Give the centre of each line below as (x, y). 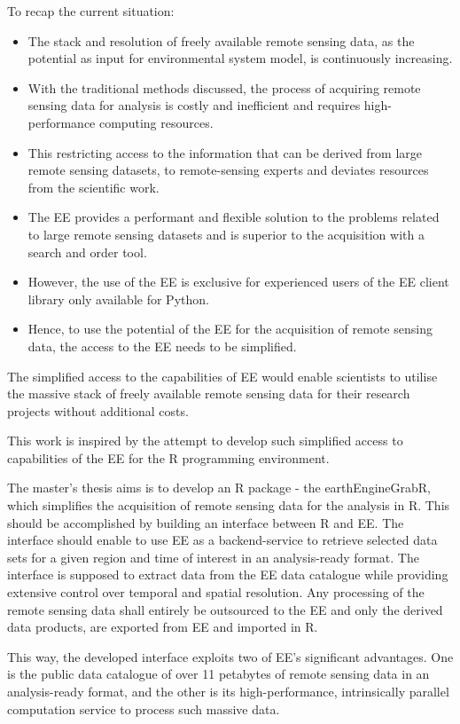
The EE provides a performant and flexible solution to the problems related (234, 217)
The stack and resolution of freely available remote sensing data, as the (221, 40)
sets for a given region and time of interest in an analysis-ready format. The (213, 557)
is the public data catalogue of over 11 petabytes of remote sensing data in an (218, 674)
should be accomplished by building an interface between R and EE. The (206, 522)
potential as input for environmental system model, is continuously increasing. (240, 58)
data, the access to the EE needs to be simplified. (162, 346)
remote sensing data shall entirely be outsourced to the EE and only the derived (225, 609)
